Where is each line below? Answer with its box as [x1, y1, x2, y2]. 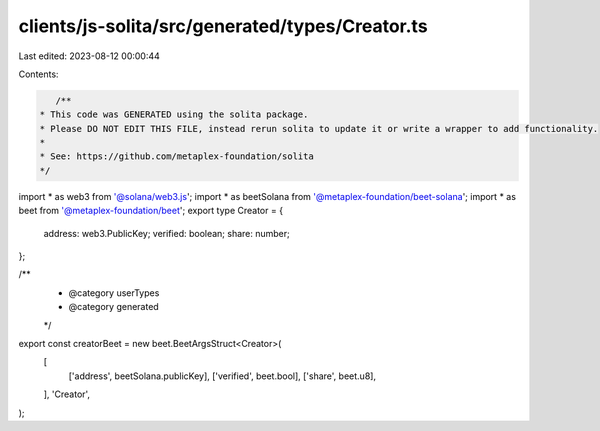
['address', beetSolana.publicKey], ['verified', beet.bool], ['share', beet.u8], [68, 370, 377, 382]
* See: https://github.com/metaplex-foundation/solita [39, 151, 314, 162]
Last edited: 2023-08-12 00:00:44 [18, 50, 160, 62]
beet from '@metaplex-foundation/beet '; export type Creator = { [18, 205, 284, 217]
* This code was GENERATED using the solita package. [39, 109, 309, 120]
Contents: [18, 68, 59, 80]
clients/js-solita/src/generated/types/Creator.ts [18, 15, 429, 37]
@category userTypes [68, 286, 160, 299]
